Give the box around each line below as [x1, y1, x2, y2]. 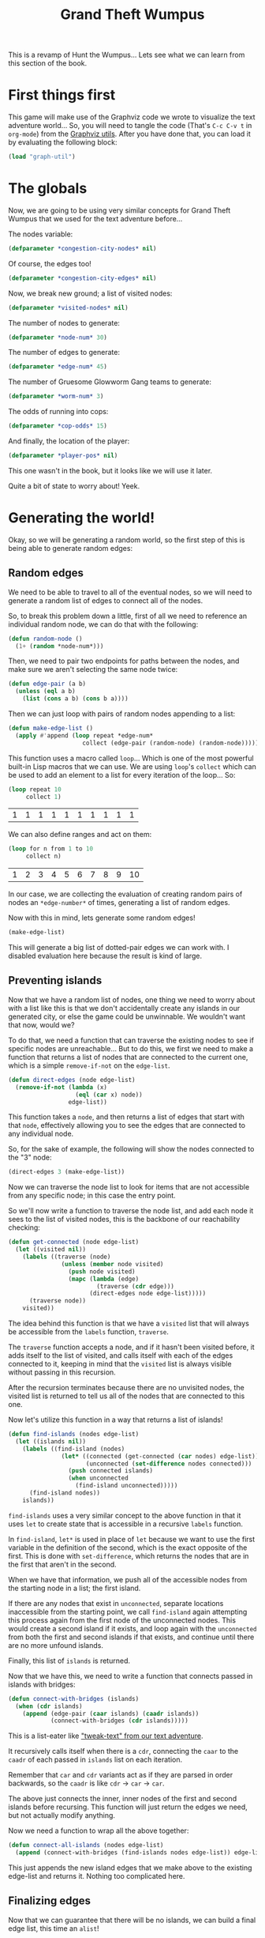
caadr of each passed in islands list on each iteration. [8, 1755, 183, 1764]
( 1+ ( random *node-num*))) [15, 642, 104, 650]
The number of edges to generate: [8, 348, 121, 357]
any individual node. [8, 1129, 74, 1139]
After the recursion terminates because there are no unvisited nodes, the [8, 1383, 244, 1392]
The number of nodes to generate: [8, 318, 121, 327]
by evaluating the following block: [8, 138, 118, 147]
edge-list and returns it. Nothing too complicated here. [8, 1872, 185, 1880]
